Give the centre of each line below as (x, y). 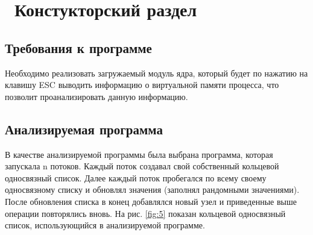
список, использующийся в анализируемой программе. (105, 225)
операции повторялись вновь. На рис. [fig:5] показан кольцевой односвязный (145, 213)
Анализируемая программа (84, 129)
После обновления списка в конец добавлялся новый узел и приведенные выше (151, 201)
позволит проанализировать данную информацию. (96, 96)
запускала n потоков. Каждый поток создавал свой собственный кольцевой (142, 166)
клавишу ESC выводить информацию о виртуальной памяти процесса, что (142, 85)
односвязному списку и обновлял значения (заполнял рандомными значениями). (152, 190)
